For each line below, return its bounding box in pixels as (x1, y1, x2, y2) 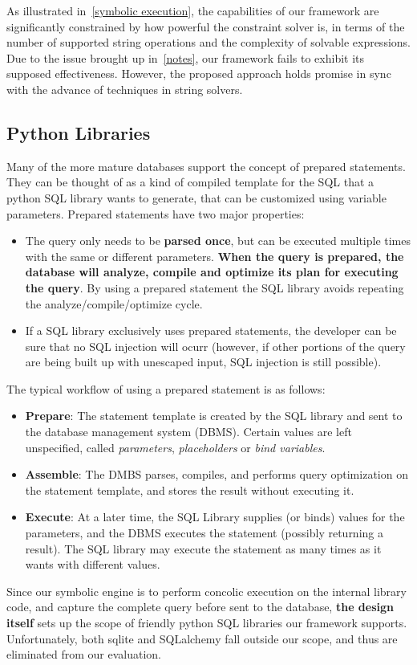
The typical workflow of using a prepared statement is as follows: (6, 380, 326, 397)
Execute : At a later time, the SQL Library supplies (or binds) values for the (25, 508, 405, 525)
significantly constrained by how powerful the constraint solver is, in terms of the (6, 18, 405, 35)
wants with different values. (25, 556, 160, 573)
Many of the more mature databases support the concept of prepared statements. (6, 157, 406, 174)
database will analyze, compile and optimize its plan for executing (25, 263, 399, 280)
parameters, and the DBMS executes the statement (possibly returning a (25, 524, 383, 541)
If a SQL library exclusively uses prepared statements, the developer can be (25, 322, 397, 339)
